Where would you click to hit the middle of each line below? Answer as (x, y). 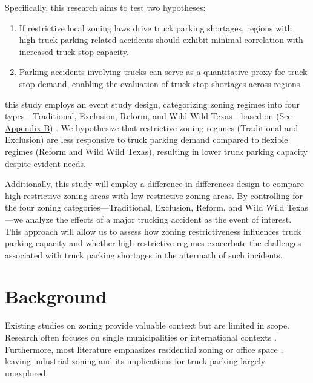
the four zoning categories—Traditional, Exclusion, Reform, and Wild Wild (145, 207)
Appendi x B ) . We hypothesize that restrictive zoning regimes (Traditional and (152, 127)
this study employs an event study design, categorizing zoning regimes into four (153, 104)
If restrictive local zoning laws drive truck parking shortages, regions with (156, 28)
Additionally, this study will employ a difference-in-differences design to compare (154, 184)
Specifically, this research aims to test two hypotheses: (105, 7)
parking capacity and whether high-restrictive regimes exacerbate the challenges (153, 243)
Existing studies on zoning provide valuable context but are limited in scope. (147, 325)
